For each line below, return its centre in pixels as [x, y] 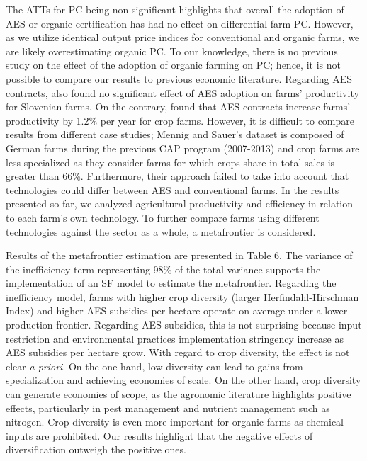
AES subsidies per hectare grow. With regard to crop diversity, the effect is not [178, 352]
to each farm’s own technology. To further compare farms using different [163, 217]
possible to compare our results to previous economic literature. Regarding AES [179, 78]
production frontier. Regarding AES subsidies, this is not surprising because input [184, 325]
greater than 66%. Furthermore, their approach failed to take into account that [177, 176]
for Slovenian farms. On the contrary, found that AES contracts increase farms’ [178, 107]
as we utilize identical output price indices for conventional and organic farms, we [183, 37]
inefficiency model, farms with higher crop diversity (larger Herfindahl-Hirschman [182, 296]
